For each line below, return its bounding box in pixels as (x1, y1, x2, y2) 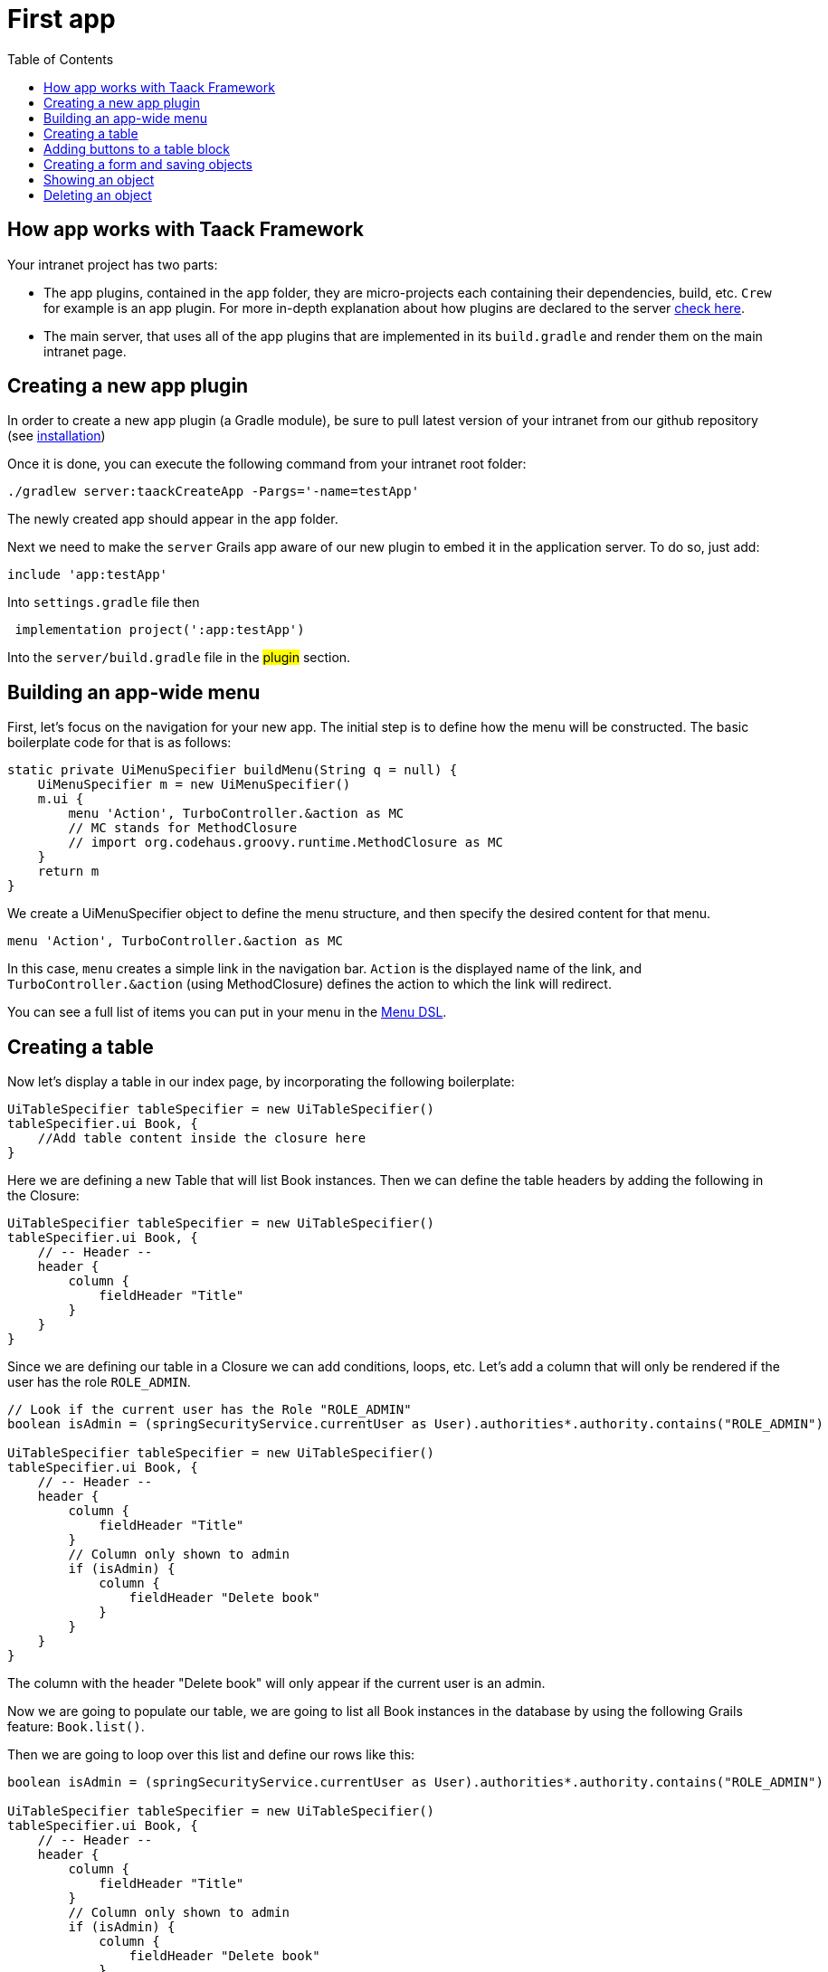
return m (37, 864, 100, 879)
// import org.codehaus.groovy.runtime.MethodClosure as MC (68, 835, 503, 850)
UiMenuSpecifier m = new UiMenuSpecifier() (37, 777, 351, 792)
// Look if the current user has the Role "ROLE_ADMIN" (7, 1402, 412, 1417)
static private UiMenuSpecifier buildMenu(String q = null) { (7, 763, 458, 778)
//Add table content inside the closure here (37, 1131, 366, 1146)
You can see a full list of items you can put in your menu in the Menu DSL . (7, 1004, 447, 1020)
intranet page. (43, 343, 127, 359)
